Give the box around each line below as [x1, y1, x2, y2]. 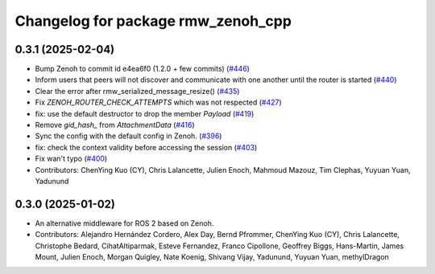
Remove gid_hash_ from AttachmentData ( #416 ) [35, 121, 195, 130]
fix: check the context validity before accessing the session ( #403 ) [35, 142, 258, 152]
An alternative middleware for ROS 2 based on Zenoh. [35, 218, 214, 228]
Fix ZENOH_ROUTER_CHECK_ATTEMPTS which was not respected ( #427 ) [35, 97, 282, 108]
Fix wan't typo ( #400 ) [35, 153, 108, 164]
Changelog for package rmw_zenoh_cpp [14, 12, 292, 30]
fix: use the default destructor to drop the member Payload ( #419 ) [35, 108, 255, 118]
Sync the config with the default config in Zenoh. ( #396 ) [35, 131, 222, 141]
